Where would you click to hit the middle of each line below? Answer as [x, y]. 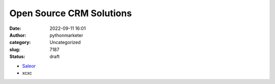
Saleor [29, 66]
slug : [15, 49]
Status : [17, 57]
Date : [15, 28]
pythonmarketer [66, 35]
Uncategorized [65, 43]
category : [20, 43]
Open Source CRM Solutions [71, 13]
